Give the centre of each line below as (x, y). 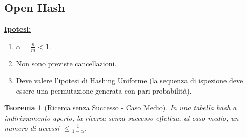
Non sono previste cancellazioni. (66, 63)
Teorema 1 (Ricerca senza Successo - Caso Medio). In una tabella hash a (120, 108)
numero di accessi (32, 128)
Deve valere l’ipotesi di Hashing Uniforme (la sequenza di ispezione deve (130, 81)
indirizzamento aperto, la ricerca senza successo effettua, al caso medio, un (121, 118)
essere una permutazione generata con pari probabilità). (104, 90)
